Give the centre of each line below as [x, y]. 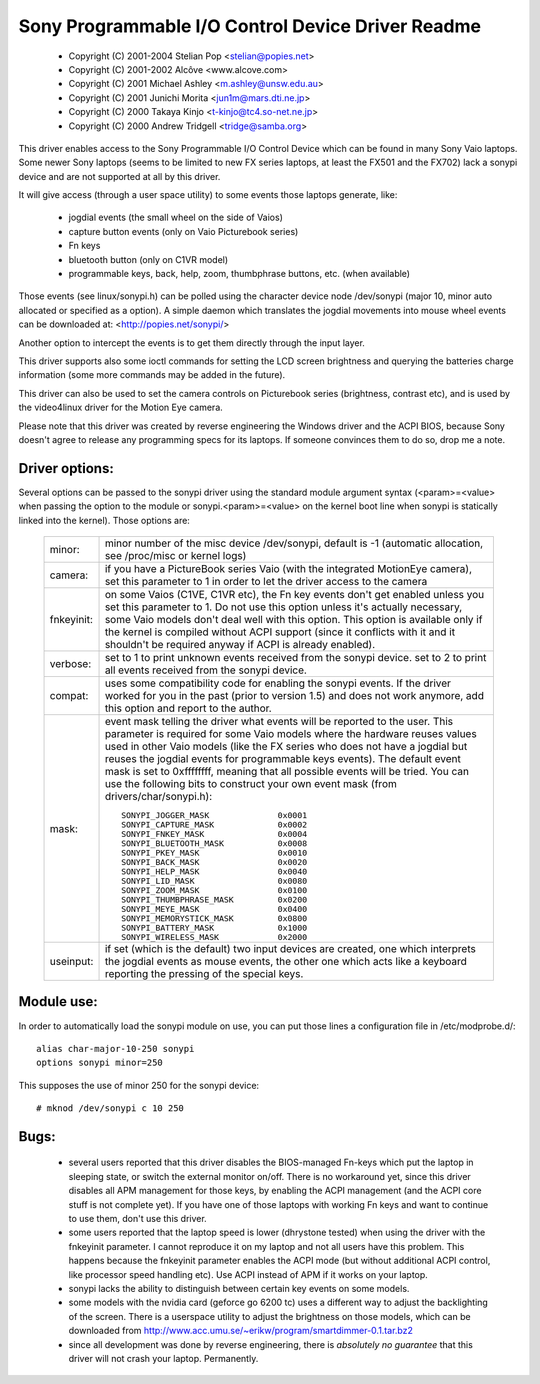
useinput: [71, 961]
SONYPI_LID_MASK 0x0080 [214, 881]
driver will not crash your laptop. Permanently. [163, 1358]
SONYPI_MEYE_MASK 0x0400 [214, 909]
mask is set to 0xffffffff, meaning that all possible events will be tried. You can [287, 771]
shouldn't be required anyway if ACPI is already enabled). [240, 644]
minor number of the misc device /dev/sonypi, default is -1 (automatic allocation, [294, 543]
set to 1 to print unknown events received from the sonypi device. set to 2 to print [295, 657]
